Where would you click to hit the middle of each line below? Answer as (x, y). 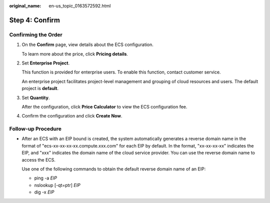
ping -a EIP (46, 178)
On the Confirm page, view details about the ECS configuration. (87, 44)
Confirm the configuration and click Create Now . (72, 116)
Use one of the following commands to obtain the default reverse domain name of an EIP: (114, 169)
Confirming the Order (36, 34)
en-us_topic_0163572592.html (80, 6)
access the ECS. (39, 159)
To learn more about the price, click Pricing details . (75, 54)
